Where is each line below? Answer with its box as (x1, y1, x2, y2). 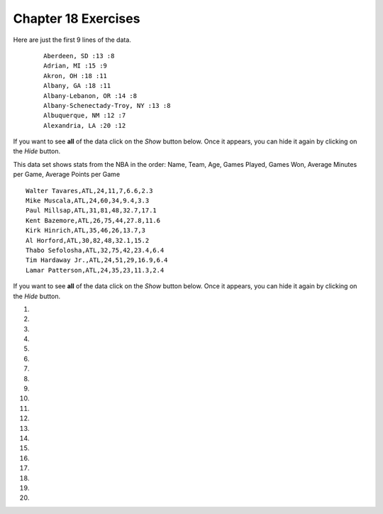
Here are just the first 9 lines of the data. (13, 35, 131, 44)
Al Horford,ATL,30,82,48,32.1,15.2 (26, 236, 150, 244)
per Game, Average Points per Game (13, 170, 121, 179)
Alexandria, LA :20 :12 (43, 121, 126, 129)
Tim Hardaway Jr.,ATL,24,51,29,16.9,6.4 (26, 256, 168, 264)
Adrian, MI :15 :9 (43, 62, 108, 70)
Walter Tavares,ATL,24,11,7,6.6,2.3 (26, 187, 153, 195)
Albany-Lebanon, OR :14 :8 (43, 92, 138, 99)
